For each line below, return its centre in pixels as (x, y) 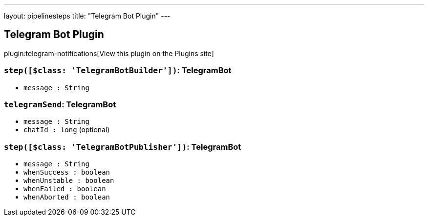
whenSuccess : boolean (67, 172)
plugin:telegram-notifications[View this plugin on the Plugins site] (109, 53)
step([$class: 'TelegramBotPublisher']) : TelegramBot (123, 147)
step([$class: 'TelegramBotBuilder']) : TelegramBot (118, 70)
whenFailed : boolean (65, 189)
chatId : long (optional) (67, 130)
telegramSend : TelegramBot (60, 104)
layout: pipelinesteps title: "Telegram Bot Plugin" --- (87, 16)
